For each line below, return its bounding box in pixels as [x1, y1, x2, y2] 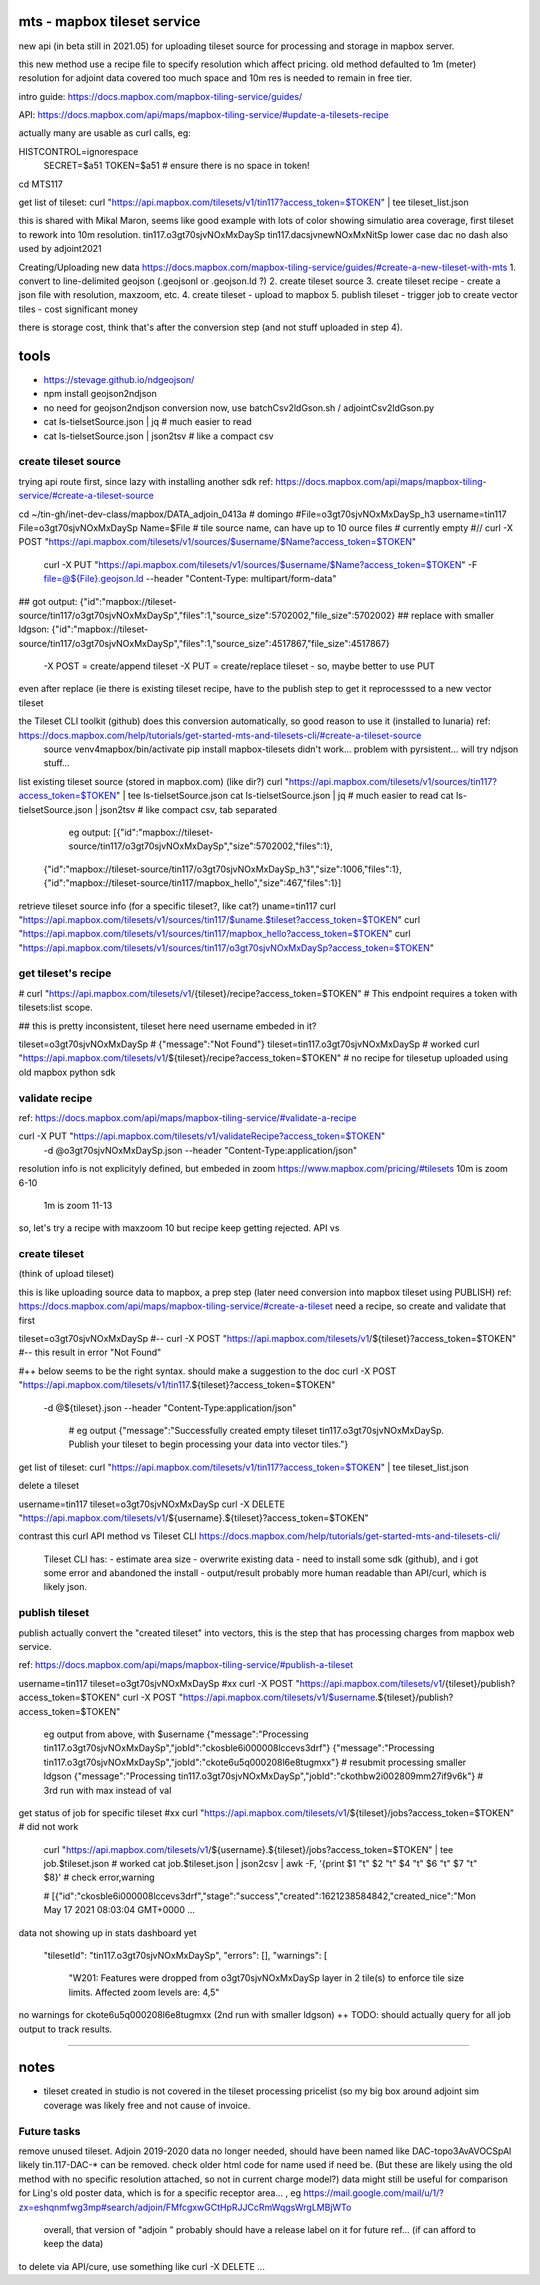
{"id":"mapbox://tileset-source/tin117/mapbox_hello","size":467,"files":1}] [43, 877, 342, 889]
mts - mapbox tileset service [18, 13, 201, 30]
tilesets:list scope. [18, 1001, 94, 1014]
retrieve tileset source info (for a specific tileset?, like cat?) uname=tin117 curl [18, 900, 337, 912]
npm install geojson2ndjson [43, 388, 157, 400]
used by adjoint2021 [18, 243, 102, 255]
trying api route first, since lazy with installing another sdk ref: [18, 475, 274, 487]
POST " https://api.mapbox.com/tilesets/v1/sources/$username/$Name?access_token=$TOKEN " [18, 536, 417, 548]
